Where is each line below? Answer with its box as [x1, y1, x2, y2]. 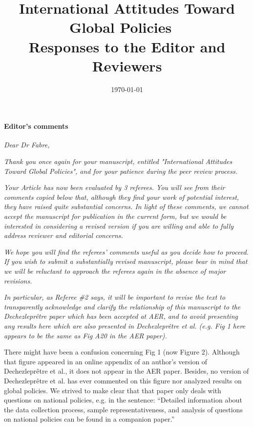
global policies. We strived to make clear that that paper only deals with [4, 385, 221, 395]
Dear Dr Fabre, [4, 140, 50, 150]
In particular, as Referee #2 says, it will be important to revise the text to [4, 292, 226, 302]
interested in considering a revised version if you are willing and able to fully [4, 220, 234, 231]
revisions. [4, 275, 32, 285]
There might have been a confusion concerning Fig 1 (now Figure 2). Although [4, 347, 240, 357]
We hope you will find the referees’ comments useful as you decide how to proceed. [4, 246, 249, 257]
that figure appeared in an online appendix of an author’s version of [4, 356, 208, 366]
